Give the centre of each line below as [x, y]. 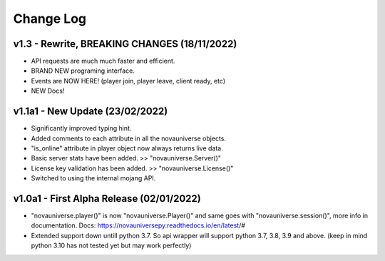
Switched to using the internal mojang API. [93, 178]
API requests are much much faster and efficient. [103, 61]
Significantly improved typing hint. [81, 128]
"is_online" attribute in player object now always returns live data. [127, 148]
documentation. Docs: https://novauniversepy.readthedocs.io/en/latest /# [138, 225]
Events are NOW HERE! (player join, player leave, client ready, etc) [128, 81]
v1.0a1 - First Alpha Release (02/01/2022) [107, 199]
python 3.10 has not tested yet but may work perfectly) [111, 245]
